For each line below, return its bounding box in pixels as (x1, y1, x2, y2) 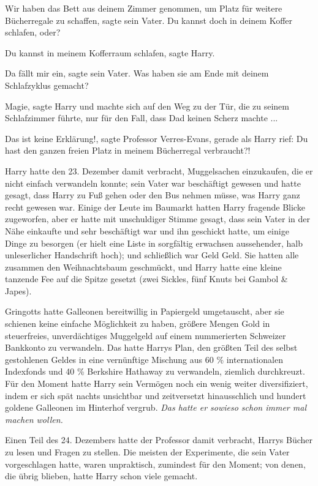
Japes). (5, 284, 32, 297)
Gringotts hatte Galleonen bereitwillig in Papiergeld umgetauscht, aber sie (5, 305, 284, 318)
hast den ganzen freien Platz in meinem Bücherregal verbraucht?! (5, 144, 251, 157)
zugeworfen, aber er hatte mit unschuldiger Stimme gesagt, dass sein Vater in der (5, 212, 310, 225)
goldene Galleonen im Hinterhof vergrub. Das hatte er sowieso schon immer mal (5, 401, 306, 414)
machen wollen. (5, 413, 63, 425)
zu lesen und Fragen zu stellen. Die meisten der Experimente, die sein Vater (5, 446, 290, 458)
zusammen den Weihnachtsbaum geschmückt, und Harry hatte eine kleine (5, 260, 282, 273)
